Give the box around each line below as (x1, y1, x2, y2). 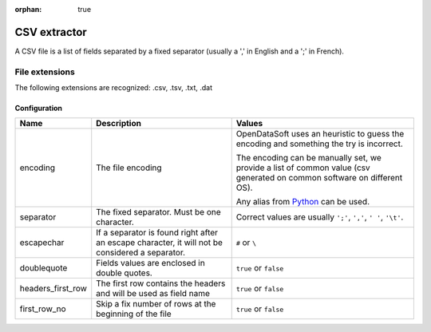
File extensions (14, 66, 75, 77)
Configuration (14, 104, 63, 113)
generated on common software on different (235, 172, 403, 184)
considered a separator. (96, 247, 186, 259)
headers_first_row (19, 283, 88, 294)
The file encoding (96, 162, 163, 173)
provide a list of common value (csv (235, 162, 370, 173)
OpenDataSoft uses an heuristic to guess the (235, 128, 405, 140)
